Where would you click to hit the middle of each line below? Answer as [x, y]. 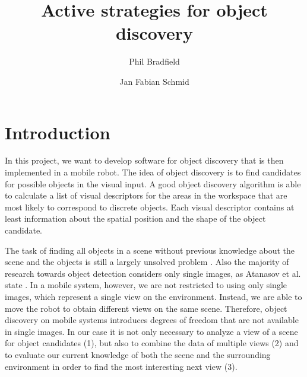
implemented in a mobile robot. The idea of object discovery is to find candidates [153, 172]
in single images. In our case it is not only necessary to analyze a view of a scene [151, 331]
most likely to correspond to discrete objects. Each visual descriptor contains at [150, 207]
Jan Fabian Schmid [154, 81]
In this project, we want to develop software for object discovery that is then [144, 160]
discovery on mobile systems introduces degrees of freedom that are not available [152, 320]
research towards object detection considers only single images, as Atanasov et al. [153, 273]
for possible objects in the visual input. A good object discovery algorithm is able [153, 183]
